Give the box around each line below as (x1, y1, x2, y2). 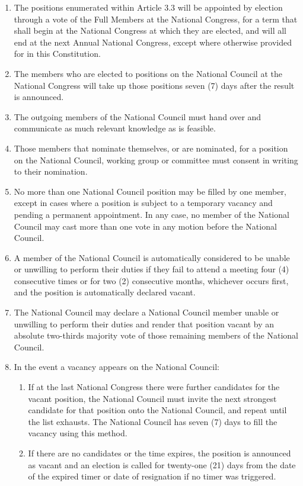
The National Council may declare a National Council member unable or (14, 306, 279, 318)
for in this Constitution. (14, 47, 101, 60)
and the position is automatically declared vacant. (14, 286, 196, 298)
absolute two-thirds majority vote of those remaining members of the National (14, 329, 298, 342)
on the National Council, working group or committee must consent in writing (14, 153, 298, 166)
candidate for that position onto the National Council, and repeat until (28, 404, 287, 416)
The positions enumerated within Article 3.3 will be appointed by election (14, 1, 283, 13)
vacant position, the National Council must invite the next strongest (28, 392, 277, 404)
